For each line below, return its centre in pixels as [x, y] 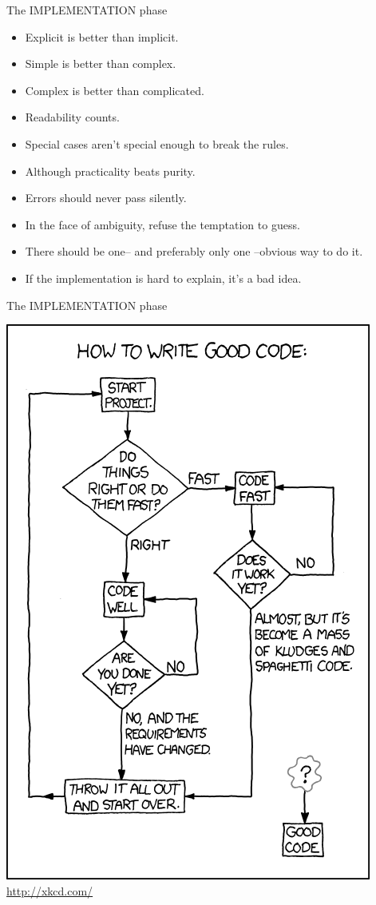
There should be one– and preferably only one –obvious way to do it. [194, 251]
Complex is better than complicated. [115, 90]
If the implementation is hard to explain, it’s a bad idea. [163, 278]
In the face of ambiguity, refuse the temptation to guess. [162, 224]
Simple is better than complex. [101, 64]
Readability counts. [72, 117]
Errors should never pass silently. [106, 198]
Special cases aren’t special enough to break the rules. [157, 143]
